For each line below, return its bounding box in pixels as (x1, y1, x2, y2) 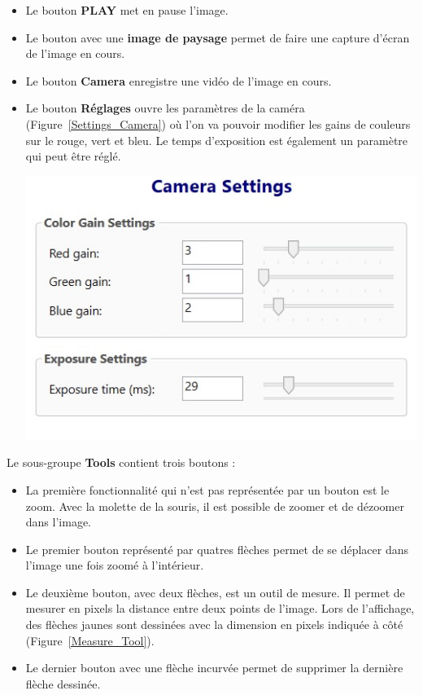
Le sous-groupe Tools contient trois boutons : (7, 454, 236, 471)
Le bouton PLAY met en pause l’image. (25, 2, 229, 18)
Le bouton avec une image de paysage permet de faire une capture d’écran (25, 29, 410, 46)
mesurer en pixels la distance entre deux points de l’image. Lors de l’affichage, (25, 600, 415, 617)
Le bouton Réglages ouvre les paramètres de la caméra (25, 99, 305, 117)
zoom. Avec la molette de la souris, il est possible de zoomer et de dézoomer (25, 497, 404, 514)
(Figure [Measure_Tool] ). (25, 631, 155, 649)
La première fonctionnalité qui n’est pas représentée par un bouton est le (25, 481, 390, 498)
